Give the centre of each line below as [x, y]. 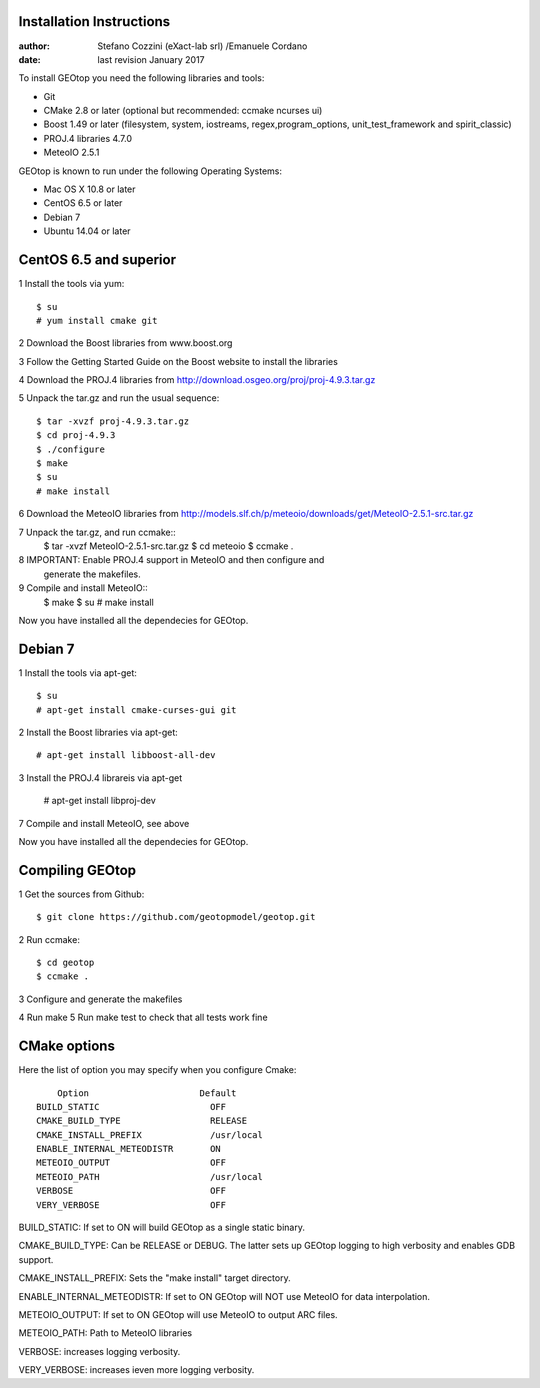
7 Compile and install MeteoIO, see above [104, 823]
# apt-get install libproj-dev [100, 801]
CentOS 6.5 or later [83, 203]
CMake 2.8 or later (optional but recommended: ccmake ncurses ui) [183, 111]
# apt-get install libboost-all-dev [126, 755]
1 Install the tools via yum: [71, 284]
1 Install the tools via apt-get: [77, 672]
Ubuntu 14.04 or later [87, 231]
